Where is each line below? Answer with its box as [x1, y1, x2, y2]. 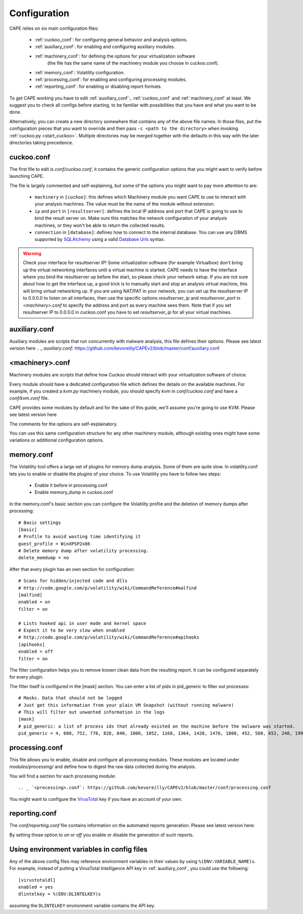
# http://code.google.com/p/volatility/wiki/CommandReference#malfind [18, 585, 197, 591]
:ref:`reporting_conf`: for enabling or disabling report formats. [34, 83, 162, 89]
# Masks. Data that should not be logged [18, 695, 122, 701]
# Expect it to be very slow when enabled [18, 628, 125, 633]
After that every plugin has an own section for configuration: [9, 566, 135, 572]
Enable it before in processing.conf [34, 482, 108, 488]
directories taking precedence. [9, 139, 73, 146]
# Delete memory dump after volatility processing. [18, 548, 149, 554]
